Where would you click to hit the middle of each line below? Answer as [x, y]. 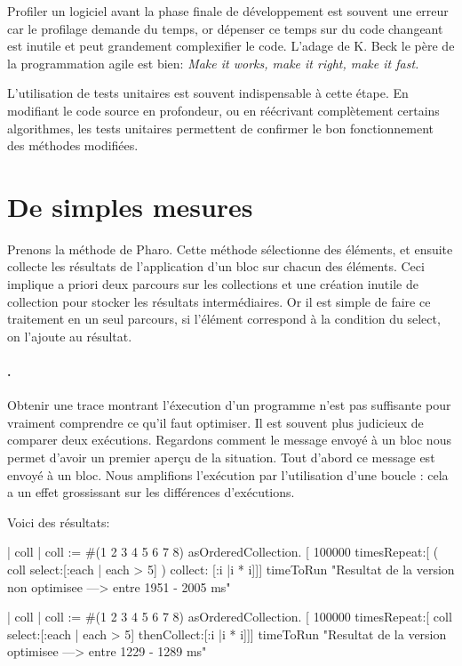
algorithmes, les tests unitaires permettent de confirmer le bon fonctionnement [221, 128]
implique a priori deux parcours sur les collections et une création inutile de [213, 284]
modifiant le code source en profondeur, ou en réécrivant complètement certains [223, 110]
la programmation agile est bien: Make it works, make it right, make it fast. [213, 63]
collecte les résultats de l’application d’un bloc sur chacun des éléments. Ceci [216, 266]
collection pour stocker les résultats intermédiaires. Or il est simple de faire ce [219, 301]
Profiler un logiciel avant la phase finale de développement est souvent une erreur [228, 11]
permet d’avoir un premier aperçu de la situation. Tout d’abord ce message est [221, 457]
